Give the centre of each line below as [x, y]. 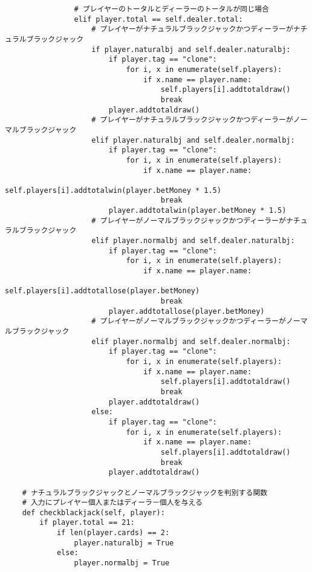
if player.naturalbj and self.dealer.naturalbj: [191, 49]
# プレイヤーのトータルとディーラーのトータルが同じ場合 [171, 9]
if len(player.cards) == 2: [113, 533]
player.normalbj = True [122, 563]
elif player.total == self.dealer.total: [158, 19]
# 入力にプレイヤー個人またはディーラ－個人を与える [112, 503]
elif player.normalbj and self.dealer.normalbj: [191, 341]
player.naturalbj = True [124, 543]
